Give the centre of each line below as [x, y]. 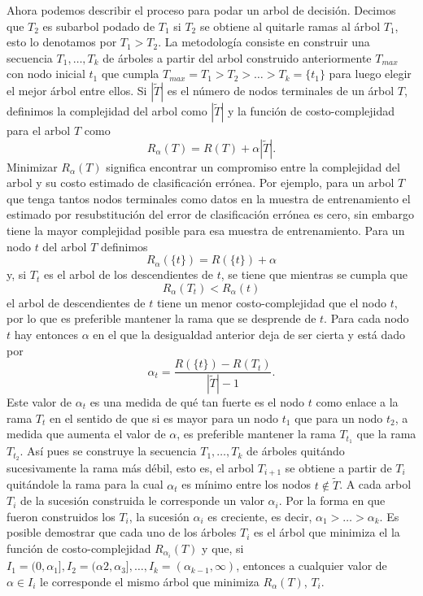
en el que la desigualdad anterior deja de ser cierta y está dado [249, 334]
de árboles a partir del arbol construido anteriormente [237, 57]
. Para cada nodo [366, 318]
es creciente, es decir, [260, 516]
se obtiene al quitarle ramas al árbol [290, 26]
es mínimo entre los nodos [246, 484]
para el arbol [39, 130]
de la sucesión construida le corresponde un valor [142, 500]
